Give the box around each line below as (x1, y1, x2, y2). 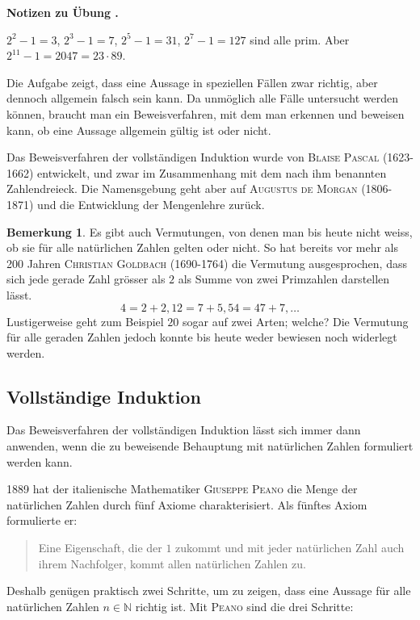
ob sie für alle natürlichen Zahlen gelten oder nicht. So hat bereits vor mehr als (6, 239, 399, 256)
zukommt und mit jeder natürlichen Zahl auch (175, 539, 405, 556)
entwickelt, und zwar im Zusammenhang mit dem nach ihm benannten (37, 164, 387, 181)
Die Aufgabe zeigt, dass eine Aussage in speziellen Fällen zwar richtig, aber (6, 73, 378, 90)
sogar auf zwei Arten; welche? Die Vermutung (183, 312, 409, 329)
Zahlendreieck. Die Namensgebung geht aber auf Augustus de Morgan (6, 180, 358, 197)
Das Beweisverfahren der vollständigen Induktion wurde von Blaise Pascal (6, 149, 380, 165)
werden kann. (6, 453, 73, 470)
